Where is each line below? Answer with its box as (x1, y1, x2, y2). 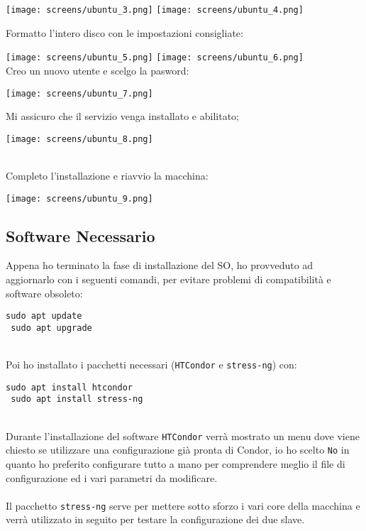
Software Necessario (6, 224, 155, 246)
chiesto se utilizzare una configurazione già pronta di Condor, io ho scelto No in (6, 442, 350, 457)
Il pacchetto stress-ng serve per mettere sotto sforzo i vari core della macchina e (6, 498, 360, 513)
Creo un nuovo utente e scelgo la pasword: (6, 62, 189, 77)
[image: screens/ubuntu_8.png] (6, 133, 153, 144)
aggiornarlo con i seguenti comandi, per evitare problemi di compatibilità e (6, 272, 331, 287)
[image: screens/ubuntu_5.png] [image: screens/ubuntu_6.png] (6, 53, 304, 63)
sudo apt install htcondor (6, 382, 133, 393)
